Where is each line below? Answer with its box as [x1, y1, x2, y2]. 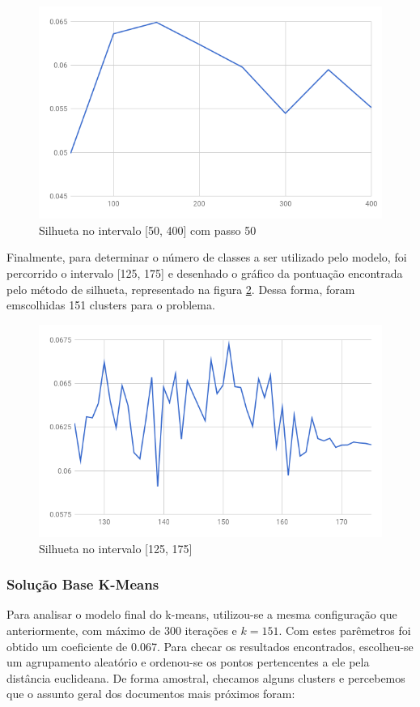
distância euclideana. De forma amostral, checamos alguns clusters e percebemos [6, 669, 405, 686]
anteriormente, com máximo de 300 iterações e [6, 621, 237, 638]
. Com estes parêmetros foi [278, 621, 411, 638]
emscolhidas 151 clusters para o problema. [6, 296, 215, 313]
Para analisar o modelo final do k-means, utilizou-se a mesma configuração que [6, 606, 397, 623]
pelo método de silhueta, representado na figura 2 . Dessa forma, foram [6, 280, 355, 297]
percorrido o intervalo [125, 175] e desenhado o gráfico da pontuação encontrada [6, 264, 403, 281]
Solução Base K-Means [6, 574, 159, 594]
